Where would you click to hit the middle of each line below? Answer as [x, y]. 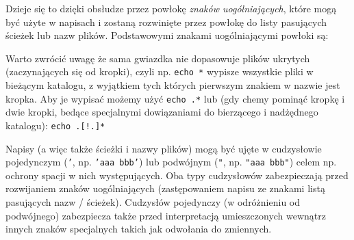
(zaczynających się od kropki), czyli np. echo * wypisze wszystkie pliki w [160, 71]
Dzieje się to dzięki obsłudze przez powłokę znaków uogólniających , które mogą [171, 8]
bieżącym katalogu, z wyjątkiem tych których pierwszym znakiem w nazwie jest [173, 85]
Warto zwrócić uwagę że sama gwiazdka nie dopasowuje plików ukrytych [158, 58]
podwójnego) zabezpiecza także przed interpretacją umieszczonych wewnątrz [166, 215]
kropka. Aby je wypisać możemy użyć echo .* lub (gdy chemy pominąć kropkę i [175, 98]
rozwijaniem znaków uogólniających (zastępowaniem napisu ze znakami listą [165, 188]
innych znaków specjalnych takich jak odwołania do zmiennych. [139, 229]
